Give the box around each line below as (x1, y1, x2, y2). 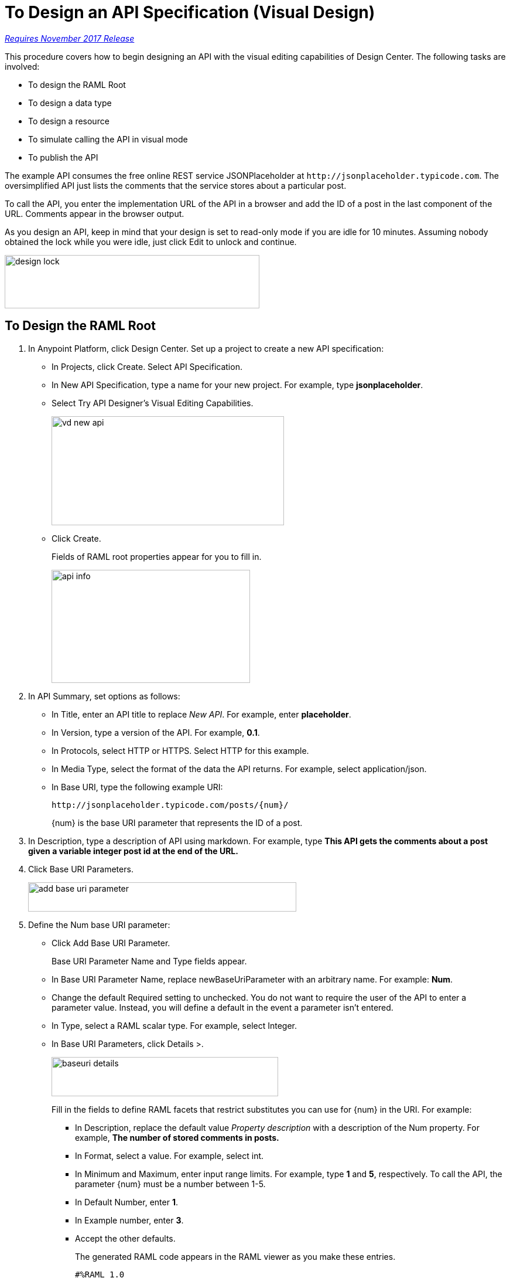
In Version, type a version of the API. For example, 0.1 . (52, 727, 260, 737)
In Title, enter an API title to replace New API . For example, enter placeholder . (52, 709, 351, 719)
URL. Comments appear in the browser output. (5, 208, 184, 219)
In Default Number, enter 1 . (75, 1197, 178, 1207)
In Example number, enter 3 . (75, 1215, 184, 1225)
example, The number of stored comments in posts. (75, 1132, 279, 1143)
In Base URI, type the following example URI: (52, 781, 223, 792)
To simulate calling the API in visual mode (28, 134, 188, 144)
